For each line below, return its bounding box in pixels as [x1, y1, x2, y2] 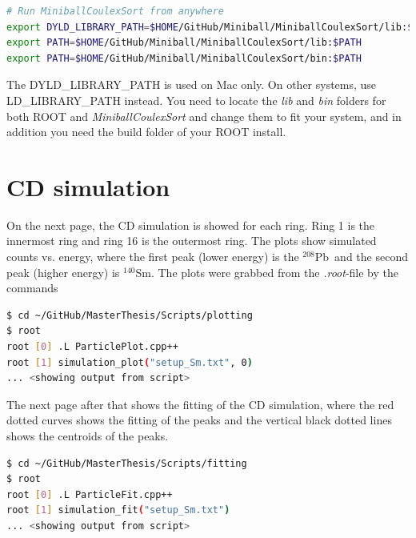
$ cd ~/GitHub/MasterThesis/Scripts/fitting [6, 457, 247, 469]
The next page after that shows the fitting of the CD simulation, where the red [6, 395, 394, 412]
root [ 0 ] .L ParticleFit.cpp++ [6, 488, 173, 500]
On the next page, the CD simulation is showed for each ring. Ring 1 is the [6, 216, 375, 233]
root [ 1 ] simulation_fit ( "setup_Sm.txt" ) [6, 504, 230, 516]
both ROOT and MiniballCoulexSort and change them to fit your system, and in [6, 107, 402, 124]
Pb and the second [314, 248, 408, 265]
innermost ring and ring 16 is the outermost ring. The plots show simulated [6, 232, 377, 249]
